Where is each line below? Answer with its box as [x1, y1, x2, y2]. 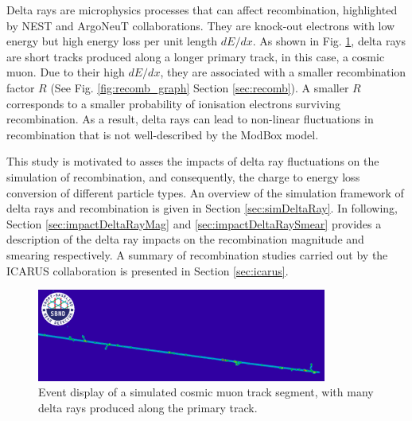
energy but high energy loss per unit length [6, 33, 218, 49]
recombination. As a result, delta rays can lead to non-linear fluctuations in [6, 111, 374, 127]
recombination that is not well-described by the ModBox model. [6, 126, 319, 142]
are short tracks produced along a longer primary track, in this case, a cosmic [6, 48, 385, 64]
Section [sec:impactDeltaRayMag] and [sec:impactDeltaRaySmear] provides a [6, 215, 382, 232]
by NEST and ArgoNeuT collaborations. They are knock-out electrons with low [6, 17, 395, 33]
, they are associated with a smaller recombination [160, 64, 406, 80]
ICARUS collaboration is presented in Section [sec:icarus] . [6, 262, 289, 279]
